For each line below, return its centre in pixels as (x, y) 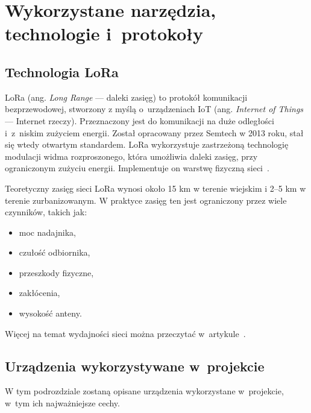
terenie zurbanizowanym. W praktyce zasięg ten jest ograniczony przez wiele (146, 200)
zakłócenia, (39, 293)
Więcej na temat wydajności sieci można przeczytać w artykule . (125, 333)
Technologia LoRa (62, 71)
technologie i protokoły (104, 33)
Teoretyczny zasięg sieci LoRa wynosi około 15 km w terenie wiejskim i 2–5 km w (155, 188)
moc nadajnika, (47, 232)
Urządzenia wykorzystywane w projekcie (135, 366)
